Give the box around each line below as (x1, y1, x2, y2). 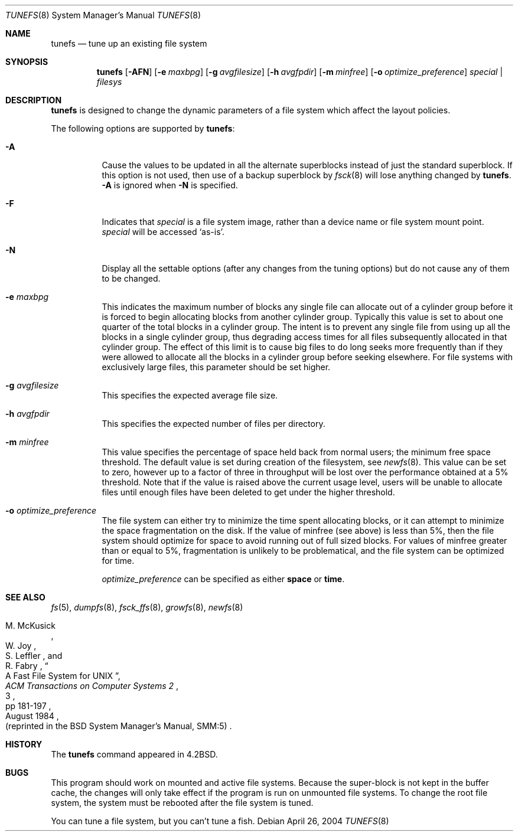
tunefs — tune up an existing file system (51, 38, 207, 48)
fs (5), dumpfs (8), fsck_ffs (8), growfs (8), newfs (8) (51, 602, 243, 612)
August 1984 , (5, 711, 59, 721)
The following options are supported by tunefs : (51, 123, 235, 133)
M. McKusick (5, 621, 56, 631)
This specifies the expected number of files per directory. (102, 419, 325, 429)
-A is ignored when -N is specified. (102, 180, 238, 190)
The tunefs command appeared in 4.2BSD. (51, 749, 218, 759)
